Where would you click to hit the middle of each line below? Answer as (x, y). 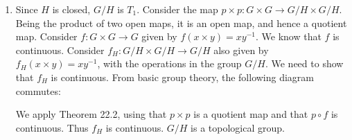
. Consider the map (177, 9)
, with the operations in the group (169, 63)
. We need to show (304, 63)
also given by (241, 50)
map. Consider (46, 36)
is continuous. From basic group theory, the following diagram (183, 77)
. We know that (289, 36)
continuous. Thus (52, 127)
